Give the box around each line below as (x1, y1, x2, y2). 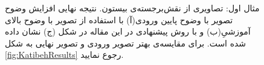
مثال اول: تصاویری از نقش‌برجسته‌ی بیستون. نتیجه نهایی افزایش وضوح (5, 2, 260, 14)
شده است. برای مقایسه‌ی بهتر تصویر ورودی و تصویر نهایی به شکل (5, 36, 246, 49)
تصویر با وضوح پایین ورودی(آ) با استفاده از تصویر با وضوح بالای (5, 13, 233, 26)
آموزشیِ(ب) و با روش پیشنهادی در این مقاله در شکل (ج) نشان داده (5, 25, 251, 38)
